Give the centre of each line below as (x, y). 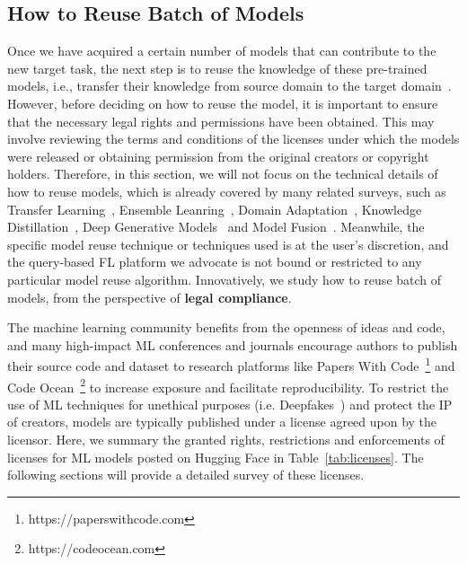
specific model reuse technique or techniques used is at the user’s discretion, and (228, 244)
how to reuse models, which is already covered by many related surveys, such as (227, 191)
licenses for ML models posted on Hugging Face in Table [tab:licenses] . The (216, 457)
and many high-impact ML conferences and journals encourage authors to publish (233, 344)
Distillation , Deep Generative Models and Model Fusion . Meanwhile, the (216, 227)
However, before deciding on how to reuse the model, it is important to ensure (223, 103)
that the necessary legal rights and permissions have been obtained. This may (221, 121)
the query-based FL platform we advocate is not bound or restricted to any (215, 262)
